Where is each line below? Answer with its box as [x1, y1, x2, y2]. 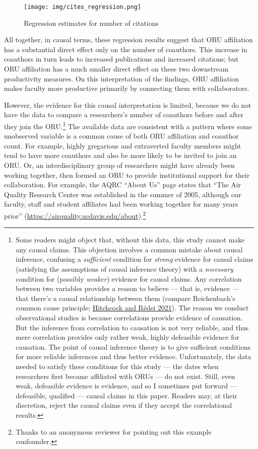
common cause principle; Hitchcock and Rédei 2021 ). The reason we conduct [15, 302, 249, 313]
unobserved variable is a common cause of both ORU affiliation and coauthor [4, 131, 239, 141]
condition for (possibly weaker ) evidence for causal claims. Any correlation [15, 273, 242, 284]
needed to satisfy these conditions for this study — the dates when [15, 361, 219, 371]
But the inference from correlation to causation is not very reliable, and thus [15, 322, 249, 332]
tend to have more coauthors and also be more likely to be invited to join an [4, 150, 237, 160]
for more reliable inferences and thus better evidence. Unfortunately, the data [15, 351, 252, 362]
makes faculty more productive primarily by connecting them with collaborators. [4, 83, 250, 93]
